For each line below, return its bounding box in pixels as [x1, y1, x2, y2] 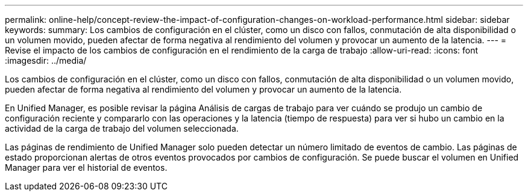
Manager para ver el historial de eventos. [5, 162, 168, 173]
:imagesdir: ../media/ [5, 55, 87, 66]
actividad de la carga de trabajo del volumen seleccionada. [5, 123, 239, 133]
